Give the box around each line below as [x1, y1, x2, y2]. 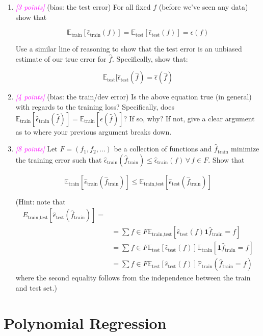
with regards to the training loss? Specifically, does [15, 101, 174, 112]
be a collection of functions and [114, 143, 212, 154]
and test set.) [15, 282, 57, 293]
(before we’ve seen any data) [159, 2, 248, 12]
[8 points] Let [15, 143, 58, 154]
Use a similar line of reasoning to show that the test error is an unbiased [15, 43, 242, 54]
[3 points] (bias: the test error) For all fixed [15, 2, 151, 12]
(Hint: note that [15, 196, 66, 206]
